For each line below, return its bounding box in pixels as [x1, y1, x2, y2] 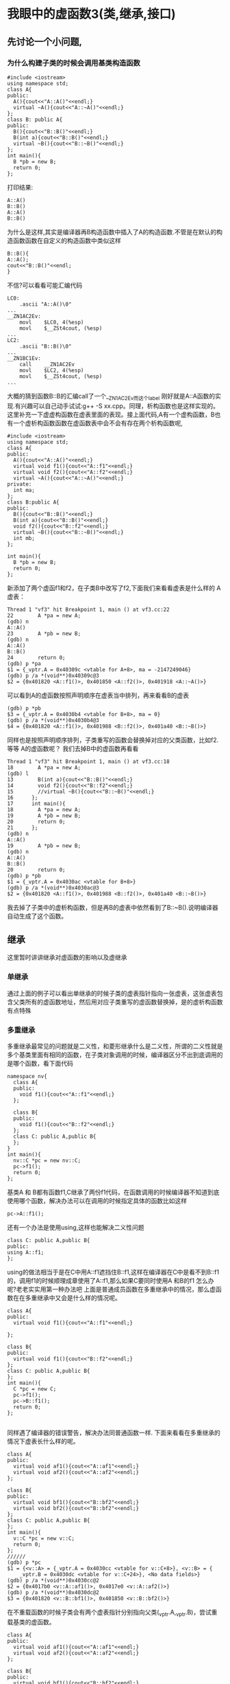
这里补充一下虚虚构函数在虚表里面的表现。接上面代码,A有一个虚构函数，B [7, 410, 215, 418]
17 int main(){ [7, 800, 66, 807]
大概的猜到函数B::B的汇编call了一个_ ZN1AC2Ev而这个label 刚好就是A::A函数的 [7, 392, 216, 402]
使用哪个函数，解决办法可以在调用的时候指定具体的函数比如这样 [7, 1197, 187, 1205]
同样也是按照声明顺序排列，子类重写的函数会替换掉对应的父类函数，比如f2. [7, 736, 219, 744]
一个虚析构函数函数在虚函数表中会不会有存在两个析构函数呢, [12, 418, 183, 427]
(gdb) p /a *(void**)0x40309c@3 [7, 672, 99, 679]
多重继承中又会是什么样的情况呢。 [25, 1294, 121, 1302]
